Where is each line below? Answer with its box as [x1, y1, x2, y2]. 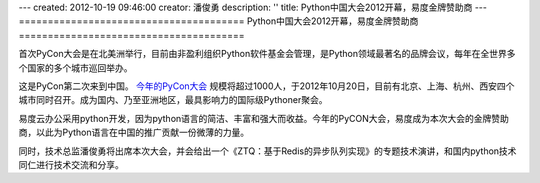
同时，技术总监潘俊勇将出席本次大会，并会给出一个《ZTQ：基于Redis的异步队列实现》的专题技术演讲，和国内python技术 [18, 145, 517, 157]
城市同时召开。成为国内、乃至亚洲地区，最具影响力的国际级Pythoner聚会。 [18, 94, 328, 106]
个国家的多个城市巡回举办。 [18, 61, 133, 74]
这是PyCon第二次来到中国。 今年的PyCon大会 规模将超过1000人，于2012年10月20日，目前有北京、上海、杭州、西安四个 [18, 80, 515, 92]
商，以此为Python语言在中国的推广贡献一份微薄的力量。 [18, 126, 250, 139]
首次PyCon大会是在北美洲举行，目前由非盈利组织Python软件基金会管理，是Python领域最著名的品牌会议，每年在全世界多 [18, 48, 516, 60]
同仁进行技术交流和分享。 [18, 158, 124, 170]
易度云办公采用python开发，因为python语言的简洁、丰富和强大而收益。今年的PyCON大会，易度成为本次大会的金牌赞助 [18, 112, 510, 124]
